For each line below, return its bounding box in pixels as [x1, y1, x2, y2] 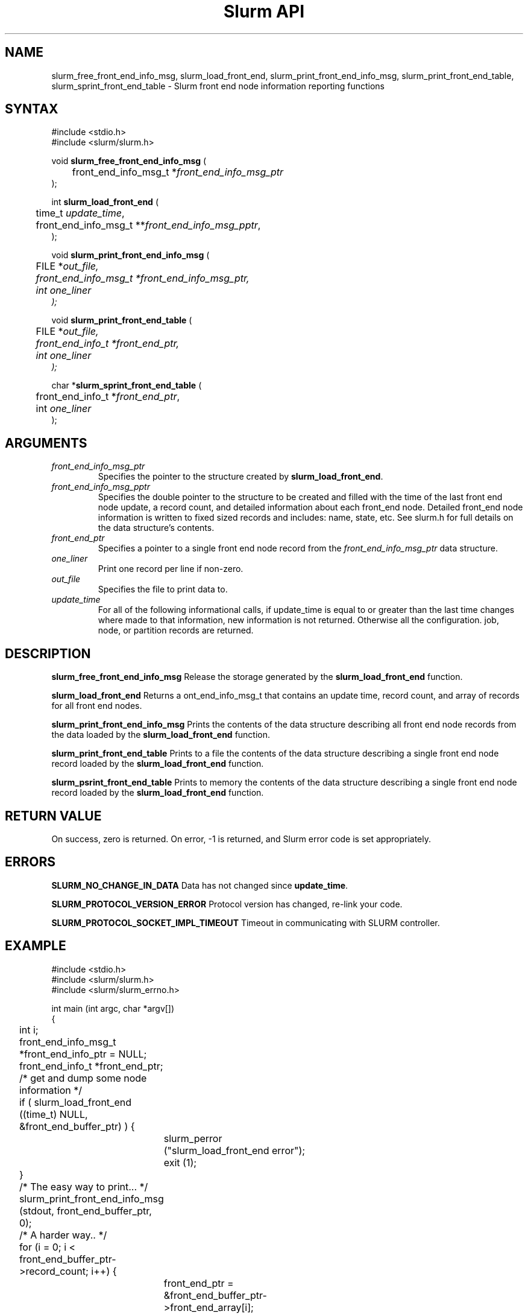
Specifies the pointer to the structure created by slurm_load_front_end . [98, 471, 383, 482]
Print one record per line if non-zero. [98, 563, 244, 574]
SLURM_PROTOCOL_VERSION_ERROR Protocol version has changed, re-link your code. [51, 898, 403, 909]
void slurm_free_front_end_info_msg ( [51, 156, 207, 167]
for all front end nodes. [51, 700, 142, 711]
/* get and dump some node [19, 1071, 147, 1084]
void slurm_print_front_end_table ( [51, 315, 192, 326]
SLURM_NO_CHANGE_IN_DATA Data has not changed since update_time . [51, 880, 348, 890]
